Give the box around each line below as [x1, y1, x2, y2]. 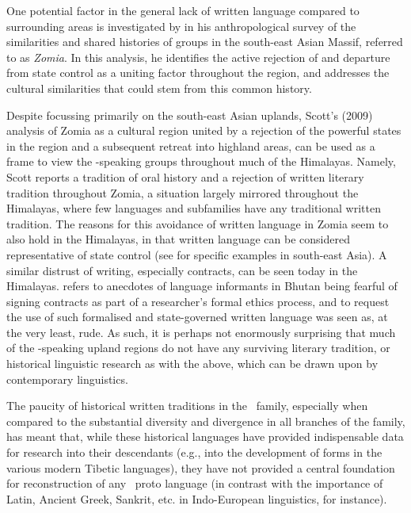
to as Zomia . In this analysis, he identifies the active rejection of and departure [6, 48, 390, 65]
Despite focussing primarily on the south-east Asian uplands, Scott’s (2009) [6, 106, 373, 123]
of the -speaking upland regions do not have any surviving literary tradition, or [6, 339, 390, 356]
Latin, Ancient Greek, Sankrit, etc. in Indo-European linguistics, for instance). [6, 490, 387, 507]
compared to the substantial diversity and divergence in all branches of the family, [6, 412, 405, 429]
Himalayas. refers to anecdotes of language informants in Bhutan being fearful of [6, 278, 398, 294]
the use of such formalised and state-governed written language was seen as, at [6, 308, 388, 325]
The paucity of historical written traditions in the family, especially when [6, 397, 368, 414]
